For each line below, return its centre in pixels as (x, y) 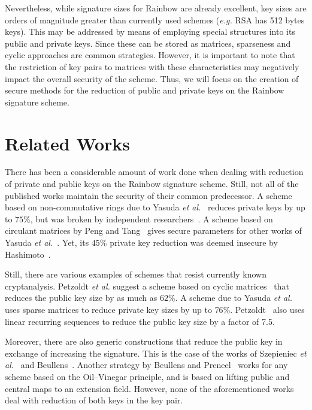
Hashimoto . (28, 254)
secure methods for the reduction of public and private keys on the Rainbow (145, 90)
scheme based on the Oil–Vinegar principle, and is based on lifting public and (147, 376)
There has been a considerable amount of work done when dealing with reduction (154, 172)
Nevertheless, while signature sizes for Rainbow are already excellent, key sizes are (156, 8)
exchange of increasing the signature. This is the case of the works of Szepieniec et (156, 353)
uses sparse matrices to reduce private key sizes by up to (108, 309)
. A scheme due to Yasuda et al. (234, 298)
